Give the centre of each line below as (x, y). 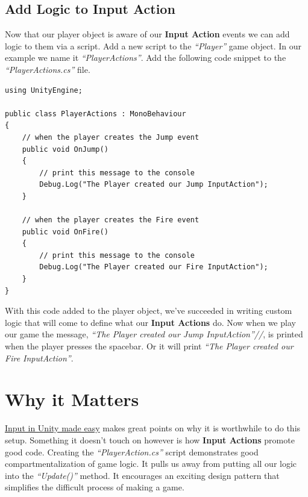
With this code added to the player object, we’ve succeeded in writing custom (149, 311)
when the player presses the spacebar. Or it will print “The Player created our (149, 346)
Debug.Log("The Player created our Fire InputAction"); (154, 267)
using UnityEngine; (44, 90)
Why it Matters (72, 399)
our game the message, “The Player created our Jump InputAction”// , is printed (154, 334)
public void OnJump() (65, 149)
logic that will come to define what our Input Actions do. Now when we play (150, 322)
